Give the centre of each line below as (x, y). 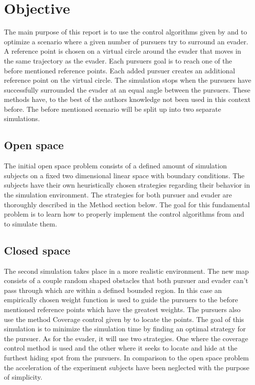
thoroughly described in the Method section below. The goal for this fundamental (127, 204)
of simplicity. (23, 377)
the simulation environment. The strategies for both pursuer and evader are (118, 195)
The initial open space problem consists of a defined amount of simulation (115, 166)
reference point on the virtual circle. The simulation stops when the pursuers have (128, 80)
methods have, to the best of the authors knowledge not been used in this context (127, 99)
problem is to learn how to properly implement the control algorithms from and (124, 214)
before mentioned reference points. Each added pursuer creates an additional (120, 70)
